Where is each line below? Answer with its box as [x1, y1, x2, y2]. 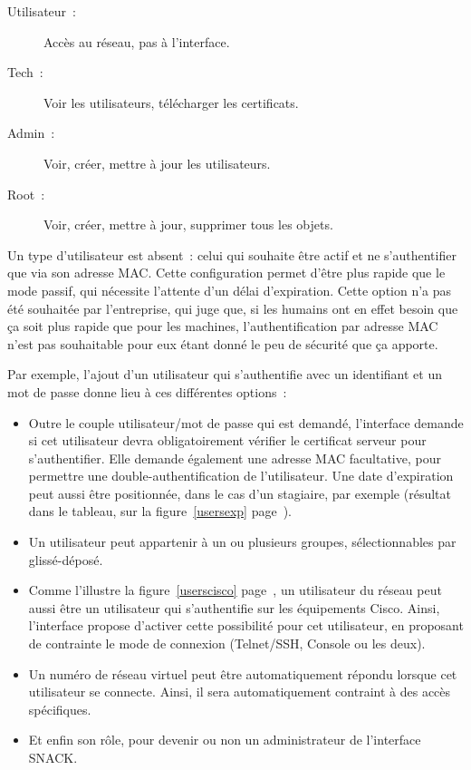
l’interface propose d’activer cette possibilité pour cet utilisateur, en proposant [28, 616, 464, 635]
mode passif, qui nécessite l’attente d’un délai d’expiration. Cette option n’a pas [7, 280, 452, 299]
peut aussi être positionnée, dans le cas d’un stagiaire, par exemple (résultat [28, 483, 451, 502]
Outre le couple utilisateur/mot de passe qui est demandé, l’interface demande [28, 413, 464, 432]
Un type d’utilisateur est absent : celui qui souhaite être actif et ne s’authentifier [7, 245, 457, 264]
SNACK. [28, 748, 78, 766]
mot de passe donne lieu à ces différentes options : [7, 382, 287, 401]
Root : [7, 184, 45, 203]
